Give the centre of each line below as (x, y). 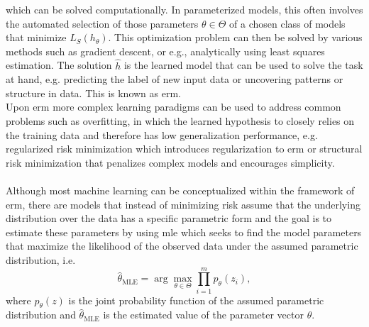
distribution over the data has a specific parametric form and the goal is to (169, 218)
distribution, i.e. (41, 259)
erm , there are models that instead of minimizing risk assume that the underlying (183, 204)
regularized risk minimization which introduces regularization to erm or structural (184, 149)
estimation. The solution (59, 65)
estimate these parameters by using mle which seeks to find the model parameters (184, 232)
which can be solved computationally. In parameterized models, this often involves (184, 9)
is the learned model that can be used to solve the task (243, 65)
